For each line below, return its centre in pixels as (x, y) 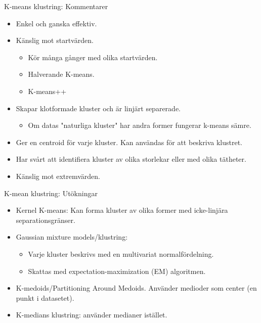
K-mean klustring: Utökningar (51, 193)
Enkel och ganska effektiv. (56, 23)
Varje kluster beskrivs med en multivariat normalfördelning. (121, 253)
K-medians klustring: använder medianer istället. (92, 315)
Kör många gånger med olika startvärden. (93, 57)
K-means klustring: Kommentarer (56, 6)
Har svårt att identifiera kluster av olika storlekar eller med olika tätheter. (131, 159)
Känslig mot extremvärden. (58, 176)
